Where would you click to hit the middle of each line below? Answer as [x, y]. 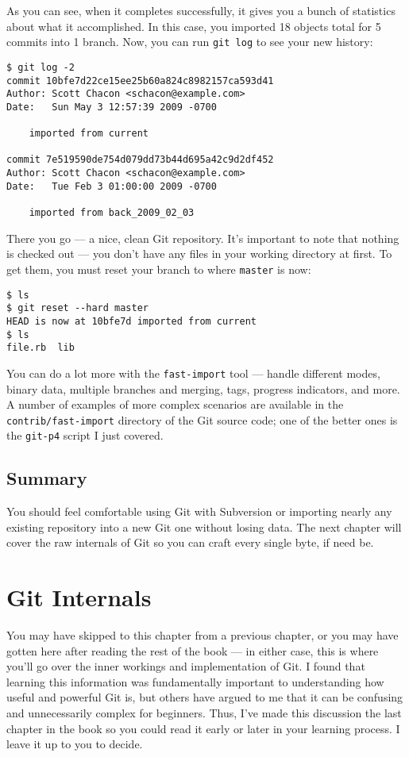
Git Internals [79, 597]
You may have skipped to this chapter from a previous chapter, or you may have [203, 635]
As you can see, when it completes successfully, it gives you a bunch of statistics [201, 10]
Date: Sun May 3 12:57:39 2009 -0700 [112, 107]
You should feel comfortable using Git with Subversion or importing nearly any [199, 511]
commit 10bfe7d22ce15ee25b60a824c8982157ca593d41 [140, 81]
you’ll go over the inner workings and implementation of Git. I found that [186, 666]
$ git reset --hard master [77, 308]
